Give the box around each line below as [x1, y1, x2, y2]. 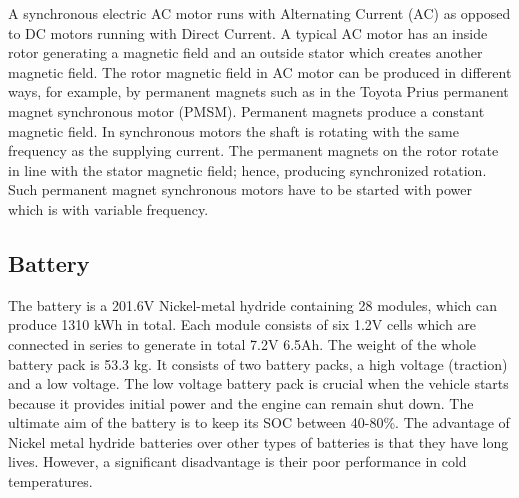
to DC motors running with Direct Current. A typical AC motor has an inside [8, 22, 488, 43]
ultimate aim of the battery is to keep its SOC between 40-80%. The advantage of [8, 412, 510, 433]
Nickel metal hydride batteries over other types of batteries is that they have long [8, 431, 509, 452]
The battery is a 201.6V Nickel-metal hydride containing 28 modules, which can [8, 294, 498, 315]
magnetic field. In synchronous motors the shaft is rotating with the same [8, 120, 459, 141]
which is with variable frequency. [8, 198, 209, 219]
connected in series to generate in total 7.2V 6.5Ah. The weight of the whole [8, 333, 477, 354]
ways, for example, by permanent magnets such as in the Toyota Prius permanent [8, 81, 509, 102]
